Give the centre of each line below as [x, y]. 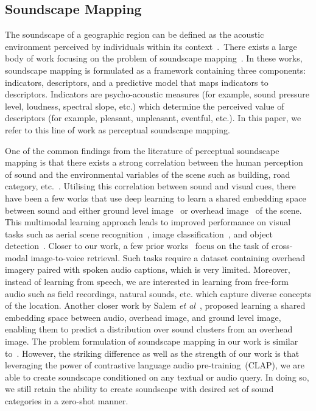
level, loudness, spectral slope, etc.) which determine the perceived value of [145, 106]
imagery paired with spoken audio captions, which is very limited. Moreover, [148, 269]
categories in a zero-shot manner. [67, 401]
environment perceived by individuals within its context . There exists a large [151, 46]
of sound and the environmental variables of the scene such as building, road [148, 174]
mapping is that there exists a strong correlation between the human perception [154, 162]
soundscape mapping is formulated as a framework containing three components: [156, 70]
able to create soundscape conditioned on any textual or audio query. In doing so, [157, 377]
